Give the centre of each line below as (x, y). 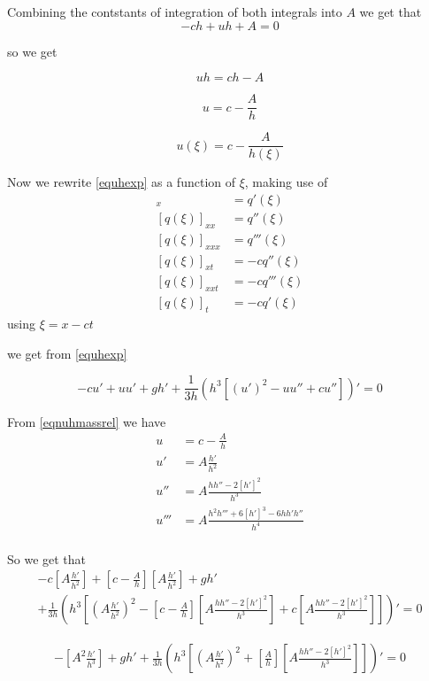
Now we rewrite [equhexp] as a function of (121, 182)
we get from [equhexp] (67, 353)
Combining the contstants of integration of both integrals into (175, 12)
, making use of (286, 182)
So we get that (47, 558)
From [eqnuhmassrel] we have (87, 421)
